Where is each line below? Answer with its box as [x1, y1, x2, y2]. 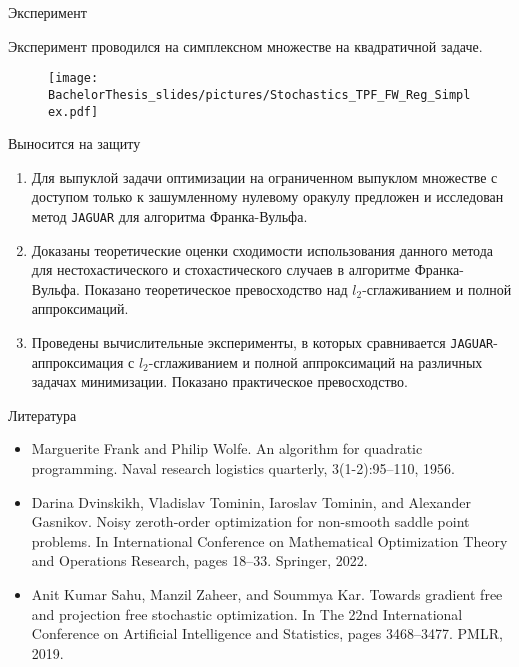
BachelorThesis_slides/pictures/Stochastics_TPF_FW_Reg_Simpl [48, 87, 471, 102]
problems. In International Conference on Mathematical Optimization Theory [31, 530, 508, 551]
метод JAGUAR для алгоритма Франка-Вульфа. [31, 205, 308, 226]
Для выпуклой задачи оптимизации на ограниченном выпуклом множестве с [31, 166, 498, 187]
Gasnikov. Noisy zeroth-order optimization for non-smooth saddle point [31, 511, 470, 532]
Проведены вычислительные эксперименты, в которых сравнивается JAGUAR [31, 331, 494, 352]
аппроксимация [31, 351, 124, 372]
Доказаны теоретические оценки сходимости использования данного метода [31, 239, 494, 260]
